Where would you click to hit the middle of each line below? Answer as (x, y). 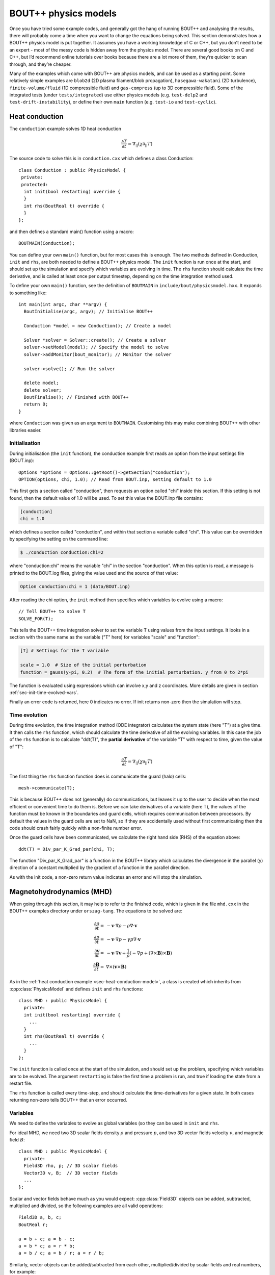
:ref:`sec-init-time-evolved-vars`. (44, 692)
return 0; (36, 404)
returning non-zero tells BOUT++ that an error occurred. (68, 1100)
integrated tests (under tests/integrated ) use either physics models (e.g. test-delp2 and (108, 95)
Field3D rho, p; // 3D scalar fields (71, 1166)
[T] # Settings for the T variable (64, 651)
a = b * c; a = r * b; (47, 1246)
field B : (17, 1139)
